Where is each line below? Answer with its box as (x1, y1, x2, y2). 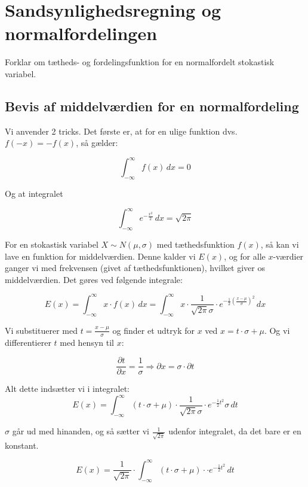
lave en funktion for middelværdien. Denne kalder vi (5, 249, 196, 262)
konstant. (5, 439, 39, 451)
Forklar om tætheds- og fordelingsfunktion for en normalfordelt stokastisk (5, 56, 275, 68)
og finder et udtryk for (112, 324, 195, 336)
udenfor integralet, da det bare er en (168, 425, 301, 437)
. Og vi (264, 324, 290, 336)
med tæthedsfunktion (156, 238, 235, 251)
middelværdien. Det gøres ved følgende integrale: (5, 273, 183, 285)
